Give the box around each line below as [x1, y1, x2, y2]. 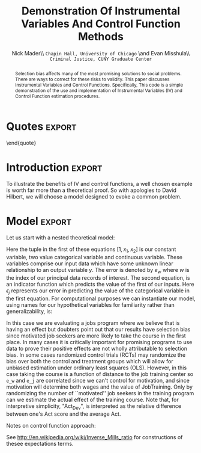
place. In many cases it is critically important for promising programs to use [6, 338, 193, 345]
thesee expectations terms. [6, 440, 74, 447]
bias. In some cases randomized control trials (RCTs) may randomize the [6, 351, 186, 359]
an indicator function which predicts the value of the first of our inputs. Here [6, 280, 194, 288]
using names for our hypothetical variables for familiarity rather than [6, 301, 175, 308]
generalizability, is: [6, 307, 53, 315]
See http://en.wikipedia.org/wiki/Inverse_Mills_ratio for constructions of [6, 433, 183, 440]
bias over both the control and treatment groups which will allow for [6, 357, 173, 365]
